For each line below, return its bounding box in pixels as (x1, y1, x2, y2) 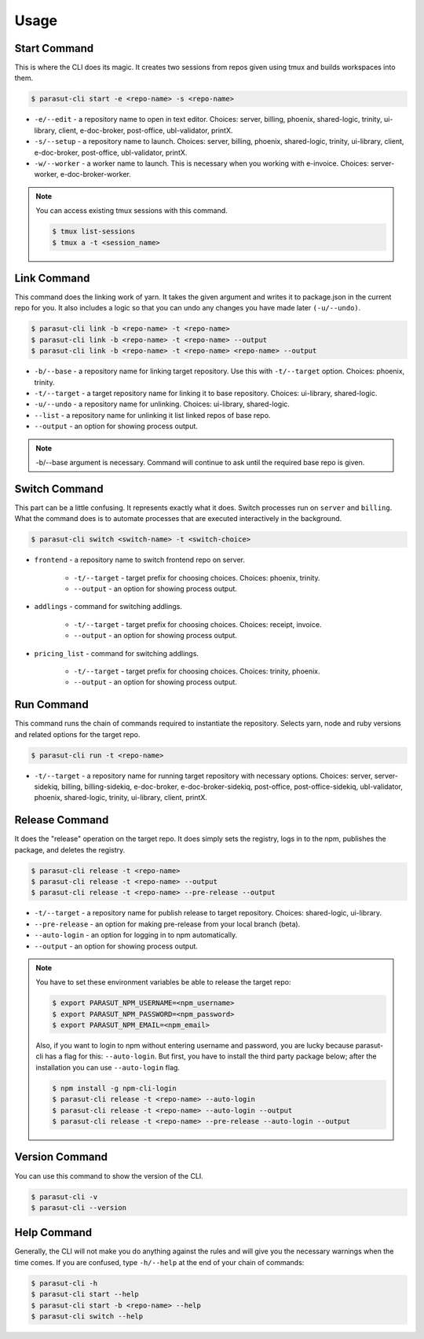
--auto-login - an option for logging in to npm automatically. (34, 930, 238, 940)
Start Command (14, 42, 94, 55)
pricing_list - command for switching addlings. (34, 648, 199, 658)
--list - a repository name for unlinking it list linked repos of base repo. (34, 410, 271, 420)
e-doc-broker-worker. (60, 170, 131, 179)
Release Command (14, 813, 109, 827)
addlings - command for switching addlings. (34, 602, 182, 611)
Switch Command (14, 482, 104, 495)
